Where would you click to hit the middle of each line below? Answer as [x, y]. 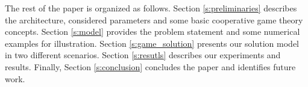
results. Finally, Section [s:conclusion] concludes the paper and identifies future [150, 66]
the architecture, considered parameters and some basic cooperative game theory [154, 19]
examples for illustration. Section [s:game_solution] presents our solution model [152, 43]
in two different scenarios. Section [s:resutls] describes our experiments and [143, 55]
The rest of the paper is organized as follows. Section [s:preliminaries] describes [151, 8]
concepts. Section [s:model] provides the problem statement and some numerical [152, 31]
